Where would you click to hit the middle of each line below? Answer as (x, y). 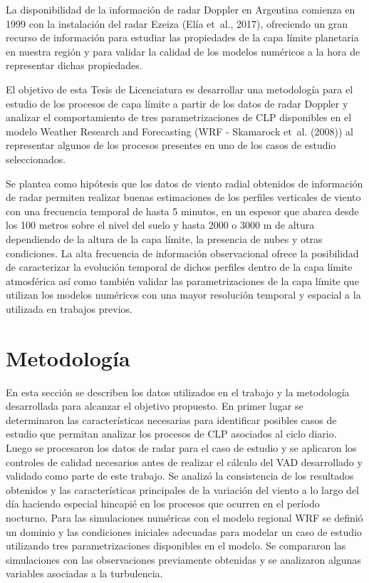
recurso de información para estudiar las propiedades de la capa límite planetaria (182, 37)
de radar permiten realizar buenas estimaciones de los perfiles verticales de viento (183, 197)
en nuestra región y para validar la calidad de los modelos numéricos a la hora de (183, 51)
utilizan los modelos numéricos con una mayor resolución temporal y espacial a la (183, 295)
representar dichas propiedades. (74, 65)
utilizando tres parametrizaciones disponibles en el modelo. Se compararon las (176, 546)
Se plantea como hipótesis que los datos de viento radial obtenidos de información (184, 183)
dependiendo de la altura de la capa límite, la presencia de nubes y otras (164, 238)
